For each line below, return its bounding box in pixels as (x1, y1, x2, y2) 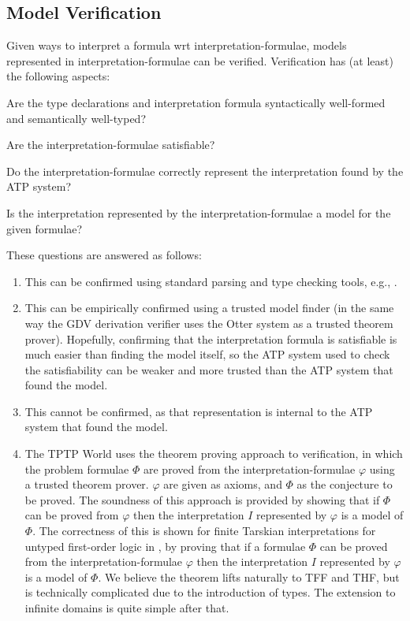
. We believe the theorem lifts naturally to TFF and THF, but (98, 568, 400, 585)
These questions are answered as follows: (6, 247, 202, 263)
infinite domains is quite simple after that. (24, 600, 229, 616)
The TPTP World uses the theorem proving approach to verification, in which (24, 445, 403, 462)
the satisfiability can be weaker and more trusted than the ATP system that (24, 361, 393, 377)
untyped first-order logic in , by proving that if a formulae (24, 537, 306, 554)
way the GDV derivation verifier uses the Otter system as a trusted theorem (24, 314, 393, 331)
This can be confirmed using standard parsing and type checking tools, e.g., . (24, 273, 397, 289)
